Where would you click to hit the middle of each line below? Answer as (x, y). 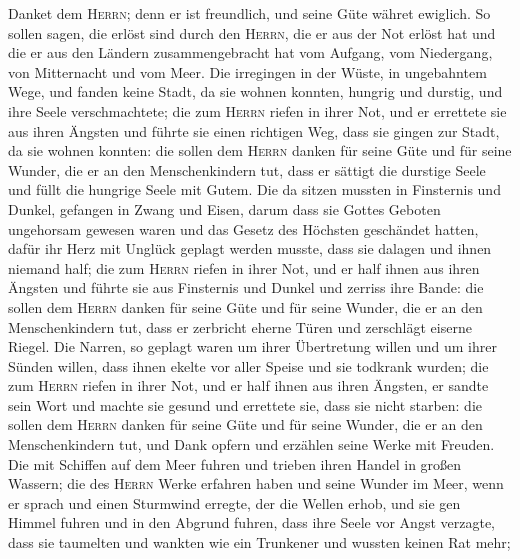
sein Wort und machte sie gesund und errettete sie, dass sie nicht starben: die (245, 404)
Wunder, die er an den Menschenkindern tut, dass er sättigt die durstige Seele (247, 169)
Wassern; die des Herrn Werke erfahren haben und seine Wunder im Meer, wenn (256, 483)
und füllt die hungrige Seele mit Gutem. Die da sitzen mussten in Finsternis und (254, 189)
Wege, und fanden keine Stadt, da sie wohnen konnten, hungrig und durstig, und (255, 91)
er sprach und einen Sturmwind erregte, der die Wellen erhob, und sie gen (234, 502)
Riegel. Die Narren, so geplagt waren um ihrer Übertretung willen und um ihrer (252, 346)
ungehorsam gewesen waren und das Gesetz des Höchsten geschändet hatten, (243, 228)
